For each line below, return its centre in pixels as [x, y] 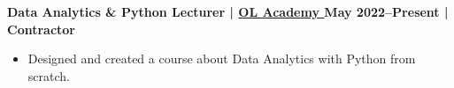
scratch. [49, 75]
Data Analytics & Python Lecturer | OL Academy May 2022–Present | [228, 11]
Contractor [41, 29]
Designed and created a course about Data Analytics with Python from [222, 59]
